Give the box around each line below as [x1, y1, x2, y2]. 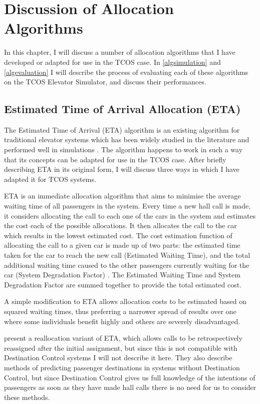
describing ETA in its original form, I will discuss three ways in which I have [4, 164, 239, 174]
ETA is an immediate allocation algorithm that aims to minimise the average [4, 190, 241, 201]
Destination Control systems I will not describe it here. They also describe [4, 352, 232, 363]
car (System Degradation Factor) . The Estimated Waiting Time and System [4, 269, 240, 280]
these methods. [4, 391, 50, 402]
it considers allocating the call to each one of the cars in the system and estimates [4, 210, 256, 221]
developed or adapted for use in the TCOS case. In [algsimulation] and [4, 56, 221, 67]
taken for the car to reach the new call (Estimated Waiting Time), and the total [4, 250, 250, 260]
